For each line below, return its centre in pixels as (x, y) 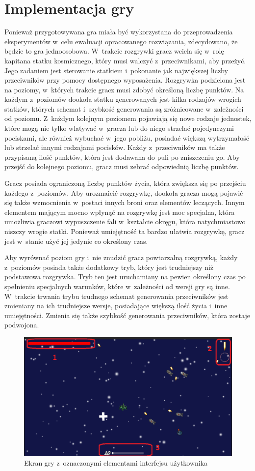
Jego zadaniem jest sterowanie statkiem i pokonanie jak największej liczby (116, 70)
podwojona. (22, 325)
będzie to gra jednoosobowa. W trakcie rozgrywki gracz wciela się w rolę (114, 51)
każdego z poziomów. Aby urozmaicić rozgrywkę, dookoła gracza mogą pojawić (124, 192)
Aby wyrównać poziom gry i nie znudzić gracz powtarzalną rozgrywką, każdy (121, 257)
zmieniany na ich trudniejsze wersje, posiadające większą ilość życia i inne (116, 306)
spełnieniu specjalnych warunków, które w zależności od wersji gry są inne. (117, 286)
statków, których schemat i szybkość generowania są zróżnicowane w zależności (124, 108)
